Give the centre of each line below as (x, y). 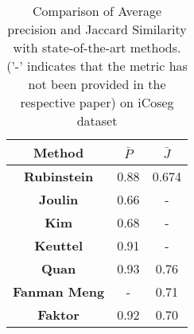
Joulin (58, 199)
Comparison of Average (97, 11)
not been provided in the (97, 84)
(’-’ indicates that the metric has (97, 66)
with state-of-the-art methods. (97, 47)
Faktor (58, 315)
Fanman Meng (59, 291)
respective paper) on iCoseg (97, 102)
